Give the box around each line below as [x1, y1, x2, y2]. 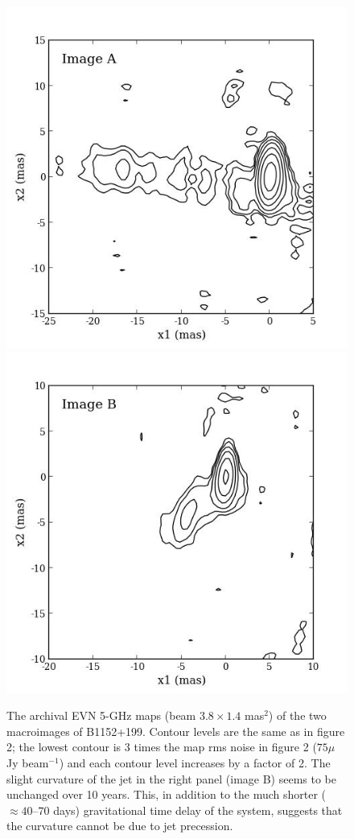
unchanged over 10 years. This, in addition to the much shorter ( [6, 786, 327, 803]
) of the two [268, 707, 327, 724]
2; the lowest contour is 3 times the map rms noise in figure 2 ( [6, 738, 317, 755]
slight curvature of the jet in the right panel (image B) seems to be [6, 770, 337, 787]
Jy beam [6, 754, 49, 771]
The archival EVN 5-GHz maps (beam [6, 707, 196, 724]
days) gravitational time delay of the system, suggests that [53, 801, 343, 818]
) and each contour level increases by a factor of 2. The [59, 754, 331, 771]
